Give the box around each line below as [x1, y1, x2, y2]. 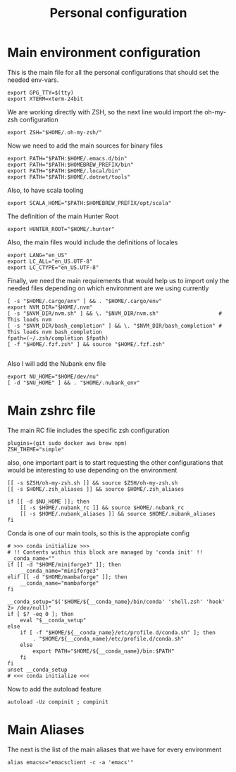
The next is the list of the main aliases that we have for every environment [7, 745, 222, 754]
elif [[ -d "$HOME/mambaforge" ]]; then [7, 574, 128, 581]
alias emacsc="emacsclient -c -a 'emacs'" [7, 759, 134, 766]
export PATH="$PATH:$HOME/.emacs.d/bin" [7, 155, 128, 162]
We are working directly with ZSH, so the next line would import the [7, 107, 203, 116]
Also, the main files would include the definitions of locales [7, 238, 178, 247]
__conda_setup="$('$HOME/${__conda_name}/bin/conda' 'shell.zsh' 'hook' [7, 598, 225, 605]
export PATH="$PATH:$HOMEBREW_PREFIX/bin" [7, 161, 134, 168]
